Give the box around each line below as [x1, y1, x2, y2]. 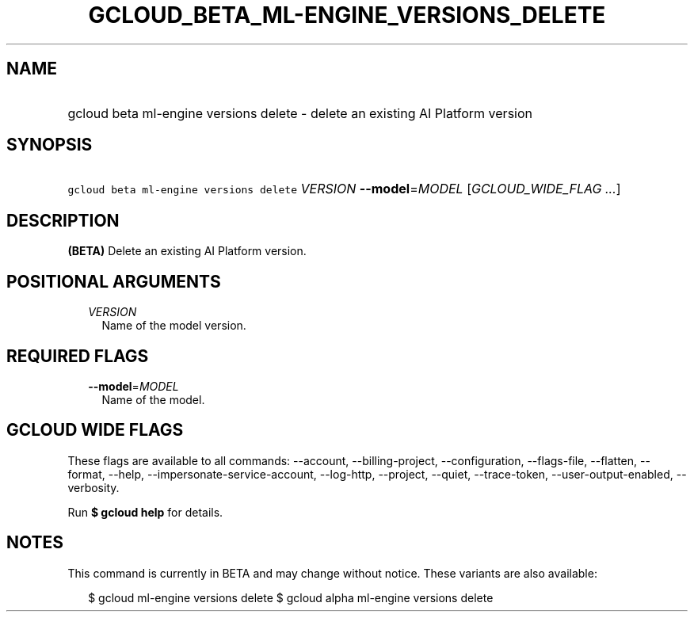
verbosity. [67, 480, 120, 494]
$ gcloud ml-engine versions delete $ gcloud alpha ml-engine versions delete [88, 590, 494, 605]
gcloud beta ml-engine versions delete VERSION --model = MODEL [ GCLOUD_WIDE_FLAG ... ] [67, 181, 621, 197]
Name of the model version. [101, 319, 246, 333]
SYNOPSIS [6, 135, 93, 155]
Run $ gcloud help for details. [67, 505, 223, 519]
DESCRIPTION [6, 210, 120, 231]
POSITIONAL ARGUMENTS [6, 271, 221, 292]
